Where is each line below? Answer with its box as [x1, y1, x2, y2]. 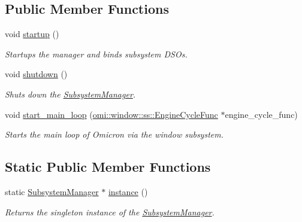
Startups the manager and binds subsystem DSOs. [5, 47, 188, 60]
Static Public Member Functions [5, 157, 211, 176]
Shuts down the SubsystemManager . [5, 87, 136, 100]
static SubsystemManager [5, 185, 99, 197]
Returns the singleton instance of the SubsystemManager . [5, 205, 215, 218]
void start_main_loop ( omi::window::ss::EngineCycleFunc [5, 108, 218, 120]
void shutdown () [5, 68, 68, 80]
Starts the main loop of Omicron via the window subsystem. [5, 128, 224, 141]
